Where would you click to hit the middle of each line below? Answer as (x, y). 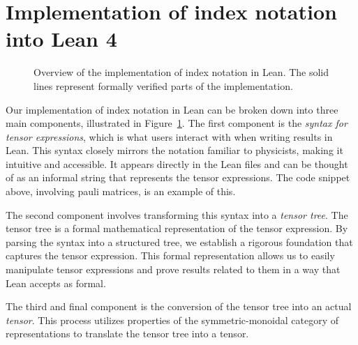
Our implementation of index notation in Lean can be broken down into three (172, 109)
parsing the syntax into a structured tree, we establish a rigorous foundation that (179, 242)
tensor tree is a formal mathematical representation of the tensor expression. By (177, 228)
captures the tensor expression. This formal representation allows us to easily (170, 255)
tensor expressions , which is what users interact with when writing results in (169, 136)
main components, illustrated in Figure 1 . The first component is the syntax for (177, 123)
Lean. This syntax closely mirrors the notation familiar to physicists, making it (174, 150)
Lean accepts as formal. (56, 283)
